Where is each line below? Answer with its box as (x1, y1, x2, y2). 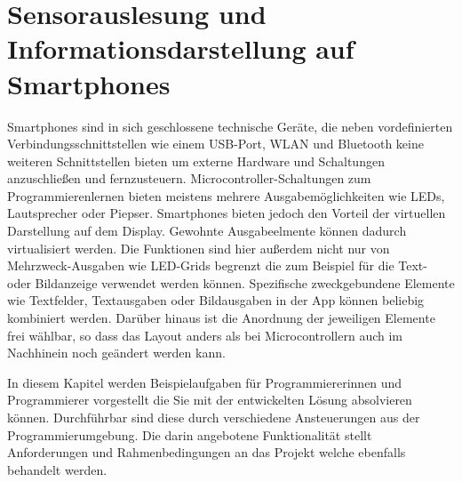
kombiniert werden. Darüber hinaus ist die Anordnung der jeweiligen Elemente (7, 309, 435, 327)
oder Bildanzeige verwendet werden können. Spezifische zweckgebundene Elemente (7, 273, 455, 292)
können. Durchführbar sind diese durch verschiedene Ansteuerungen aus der (7, 408, 420, 426)
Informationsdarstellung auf (7, 30, 354, 67)
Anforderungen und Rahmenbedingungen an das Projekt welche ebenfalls (7, 443, 406, 462)
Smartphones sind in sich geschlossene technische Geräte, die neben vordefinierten (7, 116, 453, 135)
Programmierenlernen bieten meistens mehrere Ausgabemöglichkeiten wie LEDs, (7, 186, 445, 205)
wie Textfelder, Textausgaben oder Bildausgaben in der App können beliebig (7, 291, 425, 309)
